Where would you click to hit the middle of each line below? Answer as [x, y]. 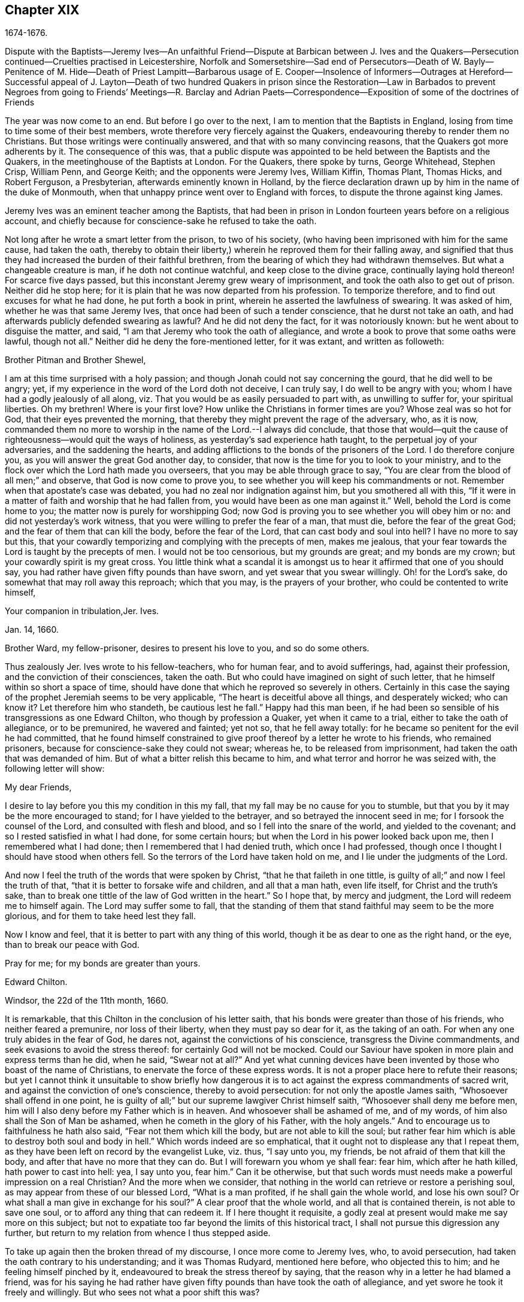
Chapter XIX [42, 10]
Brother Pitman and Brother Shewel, [75, 360]
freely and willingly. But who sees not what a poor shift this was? [132, 1292]
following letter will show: [55, 769]
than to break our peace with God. [72, 945]
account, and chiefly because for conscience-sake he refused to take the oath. [161, 221]
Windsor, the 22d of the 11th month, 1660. [87, 1001]
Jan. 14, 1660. [32, 630]
